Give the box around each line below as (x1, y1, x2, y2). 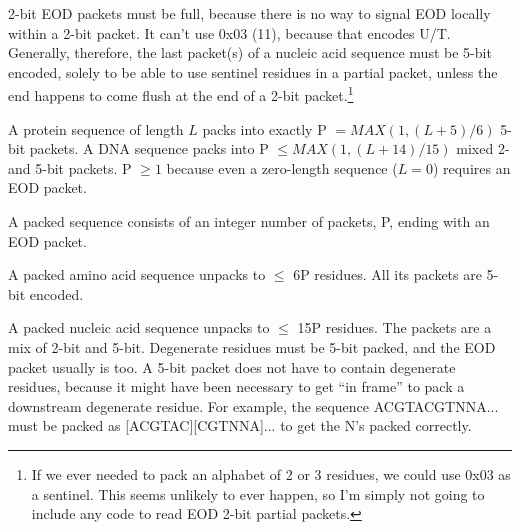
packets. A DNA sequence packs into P (29, 138, 269, 159)
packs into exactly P (202, 118, 327, 139)
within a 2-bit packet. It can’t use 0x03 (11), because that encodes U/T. (8, 22, 451, 43)
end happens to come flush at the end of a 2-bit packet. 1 (8, 82, 354, 106)
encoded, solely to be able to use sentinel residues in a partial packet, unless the (8, 61, 498, 82)
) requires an (432, 157, 511, 178)
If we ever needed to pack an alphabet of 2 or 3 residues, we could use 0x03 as (31, 463, 511, 484)
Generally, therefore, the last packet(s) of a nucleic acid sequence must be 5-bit (8, 42, 492, 63)
